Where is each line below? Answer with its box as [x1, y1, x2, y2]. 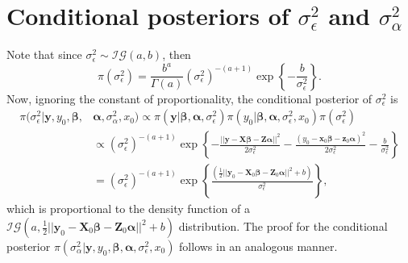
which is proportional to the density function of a [6, 200, 251, 217]
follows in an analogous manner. [179, 238, 338, 254]
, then [162, 46, 191, 63]
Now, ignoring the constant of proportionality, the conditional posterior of [6, 90, 373, 106]
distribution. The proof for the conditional [178, 218, 388, 234]
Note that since [6, 46, 82, 63]
